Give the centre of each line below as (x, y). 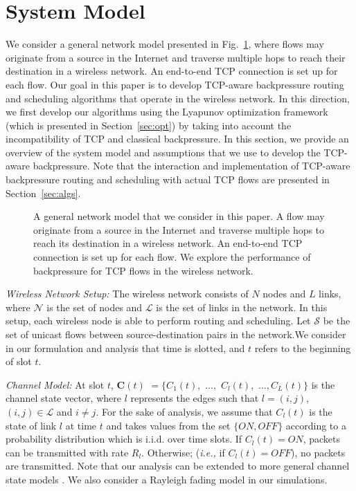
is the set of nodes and (95, 307)
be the (337, 321)
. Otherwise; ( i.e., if (183, 452)
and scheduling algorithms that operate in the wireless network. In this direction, (178, 98)
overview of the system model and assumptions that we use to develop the (163, 152)
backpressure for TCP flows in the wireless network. (143, 270)
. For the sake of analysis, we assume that (184, 411)
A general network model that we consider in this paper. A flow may (179, 216)
